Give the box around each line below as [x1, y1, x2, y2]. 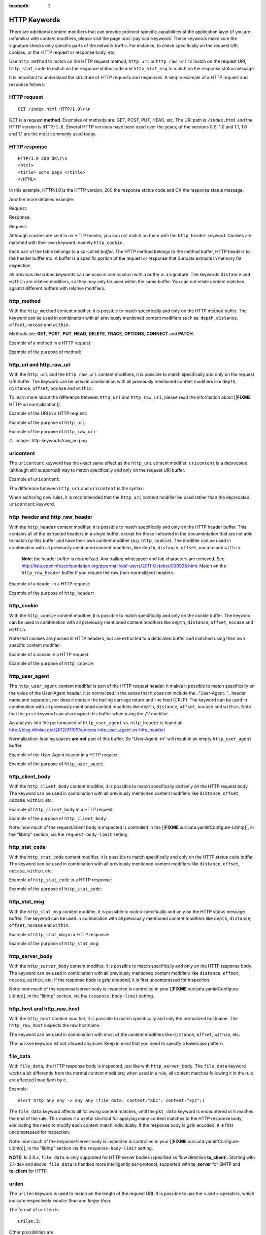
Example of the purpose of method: [9, 349, 81, 355]
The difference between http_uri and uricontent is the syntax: [9, 485, 144, 491]
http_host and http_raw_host [9, 1005, 80, 1012]
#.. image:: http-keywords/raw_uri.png [9, 438, 87, 444]
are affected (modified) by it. [9, 1077, 67, 1083]
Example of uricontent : [9, 476, 61, 482]
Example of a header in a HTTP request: [9, 581, 91, 587]
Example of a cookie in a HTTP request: [9, 651, 90, 657]
